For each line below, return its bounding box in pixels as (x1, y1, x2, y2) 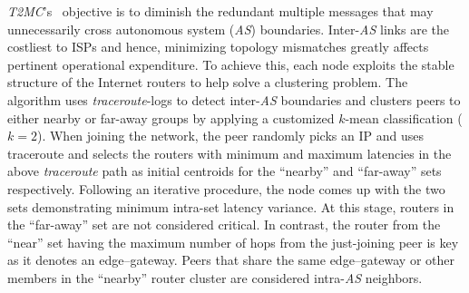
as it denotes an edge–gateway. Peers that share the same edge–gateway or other (7, 250, 454, 269)
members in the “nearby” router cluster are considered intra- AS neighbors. (7, 268, 423, 287)
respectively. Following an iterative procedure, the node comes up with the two (7, 179, 445, 198)
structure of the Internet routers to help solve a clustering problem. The (7, 73, 408, 92)
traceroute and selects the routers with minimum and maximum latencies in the (7, 143, 452, 162)
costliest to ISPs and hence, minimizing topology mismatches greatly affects (7, 37, 429, 56)
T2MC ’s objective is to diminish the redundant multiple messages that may (7, 2, 434, 20)
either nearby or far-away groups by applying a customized (7, 108, 335, 127)
